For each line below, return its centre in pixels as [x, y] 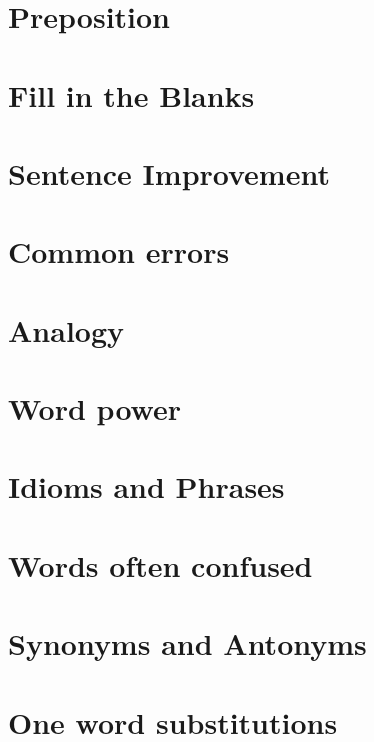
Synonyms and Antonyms [187, 643]
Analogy [66, 329]
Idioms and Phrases [146, 486]
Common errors [119, 251]
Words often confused [160, 564]
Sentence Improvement [169, 172]
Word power [94, 408]
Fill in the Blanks [131, 94]
